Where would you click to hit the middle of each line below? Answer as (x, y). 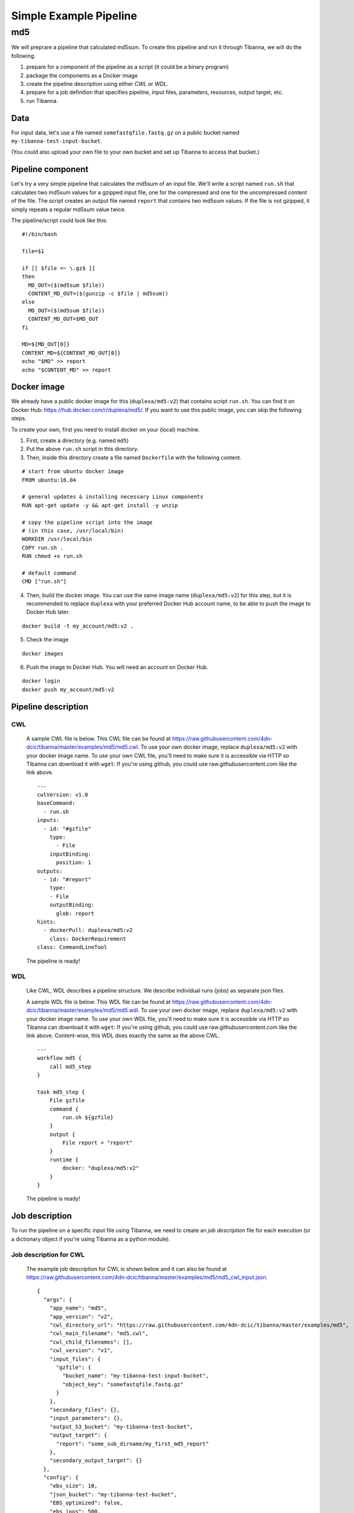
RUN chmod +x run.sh (52, 556)
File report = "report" (98, 1143)
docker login (41, 681)
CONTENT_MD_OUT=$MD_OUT (63, 319)
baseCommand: (56, 803)
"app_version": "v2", (82, 1317)
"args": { (58, 1299)
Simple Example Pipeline (74, 16)
